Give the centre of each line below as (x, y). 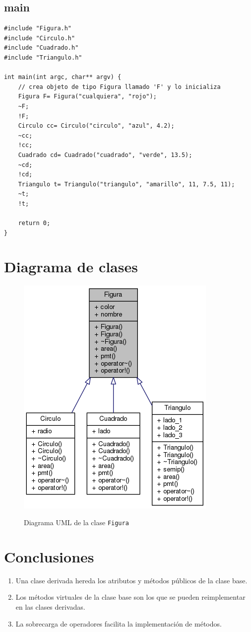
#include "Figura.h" (38, 29)
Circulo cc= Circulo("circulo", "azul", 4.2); (96, 126)
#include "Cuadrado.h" (41, 48)
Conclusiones (49, 556)
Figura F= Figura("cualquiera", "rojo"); (87, 97)
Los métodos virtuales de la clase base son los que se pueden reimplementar (130, 597)
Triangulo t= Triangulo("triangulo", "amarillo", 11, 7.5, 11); (126, 184)
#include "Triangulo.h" (43, 57)
